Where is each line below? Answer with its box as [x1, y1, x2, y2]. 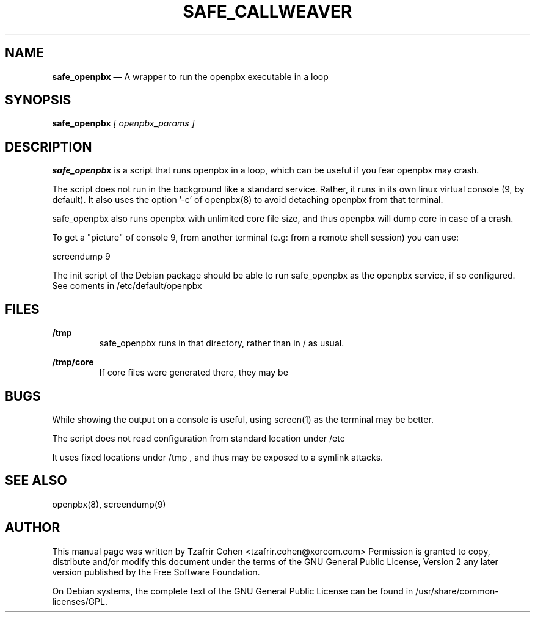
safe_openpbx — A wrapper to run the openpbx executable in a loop [52, 71, 329, 82]
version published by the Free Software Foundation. [52, 566, 260, 577]
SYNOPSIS [5, 92, 71, 108]
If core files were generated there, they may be [99, 367, 288, 378]
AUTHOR [5, 520, 60, 536]
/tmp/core [52, 357, 94, 368]
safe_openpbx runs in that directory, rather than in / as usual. [99, 338, 344, 349]
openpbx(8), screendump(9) [52, 498, 166, 509]
